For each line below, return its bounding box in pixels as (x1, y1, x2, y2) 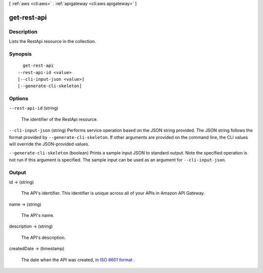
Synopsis (9, 50, 32, 57)
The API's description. (21, 234, 66, 240)
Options (9, 95, 29, 102)
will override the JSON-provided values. (9, 141, 90, 147)
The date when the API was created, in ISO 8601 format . (21, 256, 135, 263)
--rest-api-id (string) (9, 105, 58, 111)
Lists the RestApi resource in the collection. (9, 39, 96, 44)
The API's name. (21, 213, 55, 218)
